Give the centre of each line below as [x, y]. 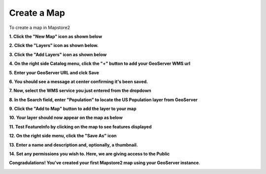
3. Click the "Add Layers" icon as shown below [58, 55]
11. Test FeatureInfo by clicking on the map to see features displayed [81, 127]
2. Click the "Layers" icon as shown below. [54, 45]
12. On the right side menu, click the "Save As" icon [63, 136]
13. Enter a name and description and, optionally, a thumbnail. [73, 145]
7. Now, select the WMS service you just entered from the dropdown [80, 90]
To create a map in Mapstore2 [40, 28]
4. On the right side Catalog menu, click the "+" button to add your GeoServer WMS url [100, 63]
